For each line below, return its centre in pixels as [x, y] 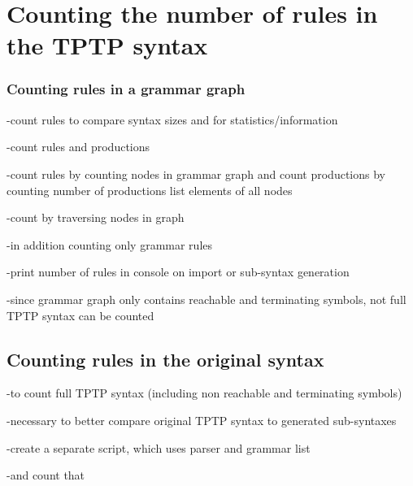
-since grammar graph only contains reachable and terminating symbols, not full [206, 299]
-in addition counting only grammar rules [110, 244]
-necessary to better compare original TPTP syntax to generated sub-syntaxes [202, 420]
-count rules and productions [78, 147]
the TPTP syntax [107, 45]
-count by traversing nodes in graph [96, 217]
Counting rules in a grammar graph [126, 89]
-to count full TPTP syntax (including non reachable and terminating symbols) [204, 393]
